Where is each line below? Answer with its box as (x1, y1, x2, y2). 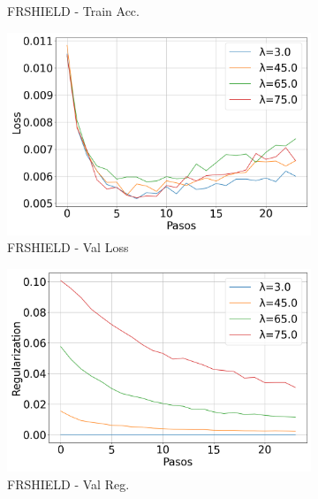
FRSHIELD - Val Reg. (7, 474, 130, 493)
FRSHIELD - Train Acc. (7, 2, 140, 19)
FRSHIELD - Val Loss (7, 238, 129, 257)
